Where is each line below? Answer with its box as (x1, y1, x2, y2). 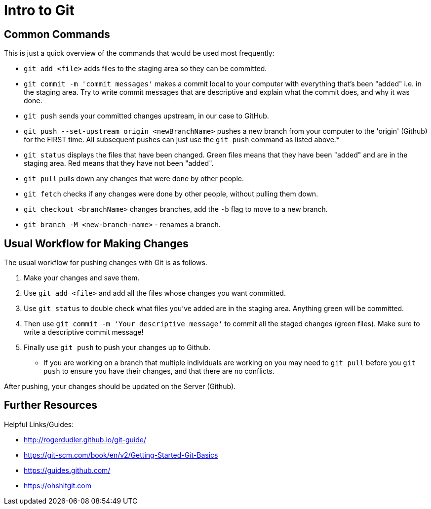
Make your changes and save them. (24, 274, 140, 282)
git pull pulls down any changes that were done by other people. (24, 174, 244, 183)
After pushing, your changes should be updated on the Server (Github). (4, 382, 236, 391)
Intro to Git (4, 2, 75, 19)
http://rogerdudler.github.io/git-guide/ (24, 435, 147, 444)
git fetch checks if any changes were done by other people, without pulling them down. (24, 190, 318, 198)
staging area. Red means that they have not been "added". (24, 159, 214, 168)
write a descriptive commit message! (24, 328, 144, 337)
